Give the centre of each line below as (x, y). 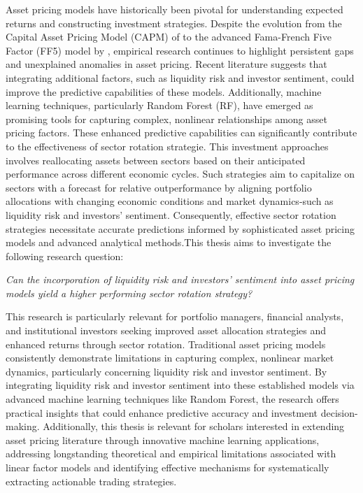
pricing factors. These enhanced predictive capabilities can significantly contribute (181, 133)
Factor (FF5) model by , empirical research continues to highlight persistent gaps (180, 50)
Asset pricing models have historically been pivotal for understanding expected (175, 9)
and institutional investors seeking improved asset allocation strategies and (166, 330)
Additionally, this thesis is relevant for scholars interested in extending (194, 426)
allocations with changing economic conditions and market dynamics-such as (170, 201)
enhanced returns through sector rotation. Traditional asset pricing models (166, 344)
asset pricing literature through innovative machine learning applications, (163, 440)
